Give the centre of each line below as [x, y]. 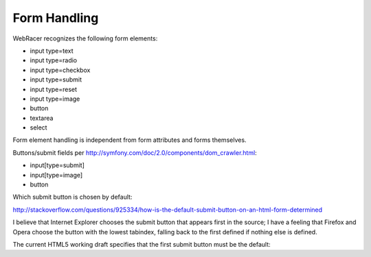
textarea [42, 118]
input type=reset [54, 89]
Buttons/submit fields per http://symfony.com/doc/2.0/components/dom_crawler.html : [135, 152]
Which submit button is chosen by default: [72, 197]
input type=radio [54, 60]
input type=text [52, 51]
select [38, 127]
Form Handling [56, 18]
